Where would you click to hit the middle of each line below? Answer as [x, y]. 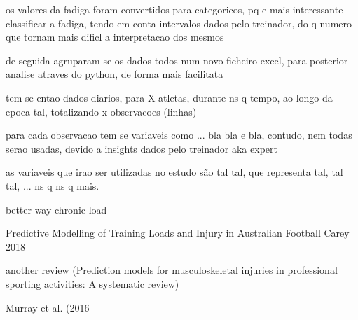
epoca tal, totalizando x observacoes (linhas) [101, 111]
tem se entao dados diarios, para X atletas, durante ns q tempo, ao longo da [169, 97]
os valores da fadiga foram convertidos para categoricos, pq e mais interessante [174, 9]
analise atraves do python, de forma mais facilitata [115, 74]
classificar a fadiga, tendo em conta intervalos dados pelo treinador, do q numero [179, 23]
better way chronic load [56, 209]
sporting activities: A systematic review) [92, 283]
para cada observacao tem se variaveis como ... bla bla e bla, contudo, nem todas [179, 135]
